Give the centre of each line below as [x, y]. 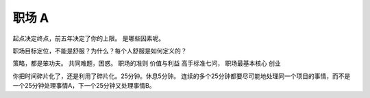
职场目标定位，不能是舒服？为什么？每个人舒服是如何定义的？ [100, 51]
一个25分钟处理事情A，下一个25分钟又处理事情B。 [84, 86]
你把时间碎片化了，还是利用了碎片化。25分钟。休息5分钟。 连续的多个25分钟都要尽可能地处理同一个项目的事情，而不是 [182, 76]
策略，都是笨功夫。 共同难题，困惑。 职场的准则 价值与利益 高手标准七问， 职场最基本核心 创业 [147, 63]
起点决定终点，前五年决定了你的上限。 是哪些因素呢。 [88, 38]
